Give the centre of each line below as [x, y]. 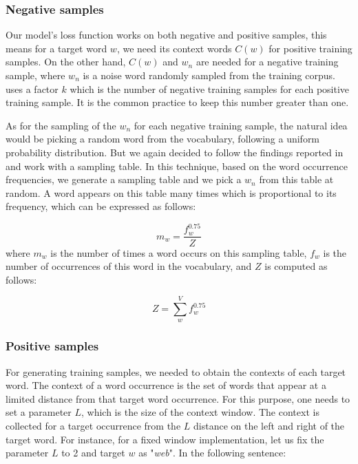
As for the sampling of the [61, 125]
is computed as [296, 266]
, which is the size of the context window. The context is [200, 412]
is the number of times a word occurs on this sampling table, [179, 252]
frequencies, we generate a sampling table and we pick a [124, 179]
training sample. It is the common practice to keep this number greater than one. [177, 102]
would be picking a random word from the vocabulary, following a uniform [163, 139]
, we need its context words [174, 48]
